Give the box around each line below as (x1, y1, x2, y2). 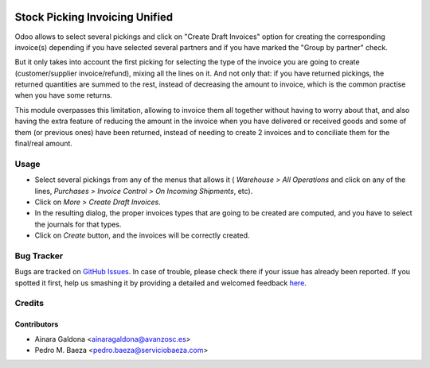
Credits (14, 298, 44, 309)
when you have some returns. (14, 91, 113, 100)
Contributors (14, 320, 59, 329)
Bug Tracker (14, 250, 64, 261)
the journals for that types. (34, 219, 122, 229)
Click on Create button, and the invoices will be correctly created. (34, 230, 250, 240)
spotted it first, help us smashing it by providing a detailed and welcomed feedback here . (14, 278, 307, 288)
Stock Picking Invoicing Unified (14, 10, 174, 24)
